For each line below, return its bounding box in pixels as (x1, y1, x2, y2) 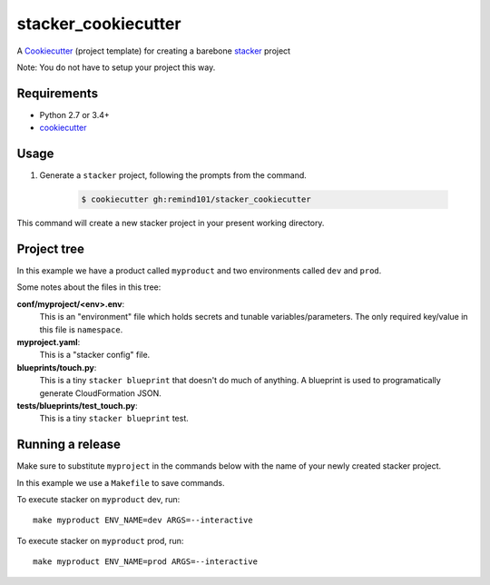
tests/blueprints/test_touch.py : (16, 400, 138, 411)
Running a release (16, 437, 122, 452)
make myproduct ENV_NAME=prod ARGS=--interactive (33, 557, 259, 567)
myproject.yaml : (16, 336, 81, 347)
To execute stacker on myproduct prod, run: (16, 535, 184, 546)
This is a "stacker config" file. (39, 350, 151, 361)
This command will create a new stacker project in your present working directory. (16, 218, 325, 229)
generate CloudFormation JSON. (39, 387, 162, 399)
